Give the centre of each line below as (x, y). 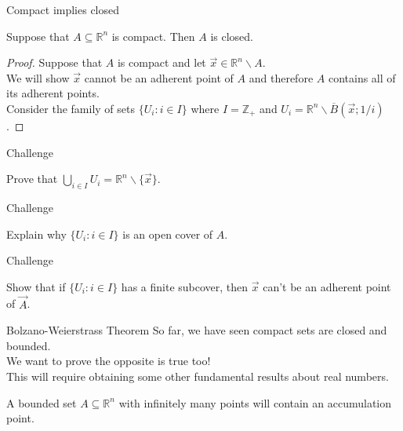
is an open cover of (168, 234)
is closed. (232, 36)
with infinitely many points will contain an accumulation (255, 402)
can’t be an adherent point (327, 286)
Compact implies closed (63, 9)
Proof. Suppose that (54, 62)
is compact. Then (153, 36)
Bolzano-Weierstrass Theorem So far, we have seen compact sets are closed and (197, 330)
